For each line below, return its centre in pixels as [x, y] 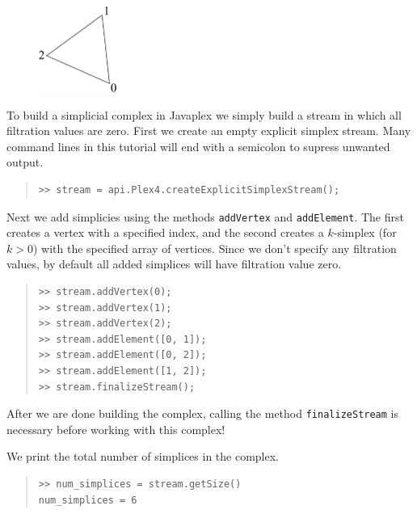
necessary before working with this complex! [116, 429]
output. [25, 162]
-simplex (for [365, 232]
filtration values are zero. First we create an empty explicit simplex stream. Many [209, 131]
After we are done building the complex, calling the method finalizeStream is [203, 413]
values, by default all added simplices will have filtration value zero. [174, 264]
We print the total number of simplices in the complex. [143, 456]
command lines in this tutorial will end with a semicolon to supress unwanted [198, 146]
